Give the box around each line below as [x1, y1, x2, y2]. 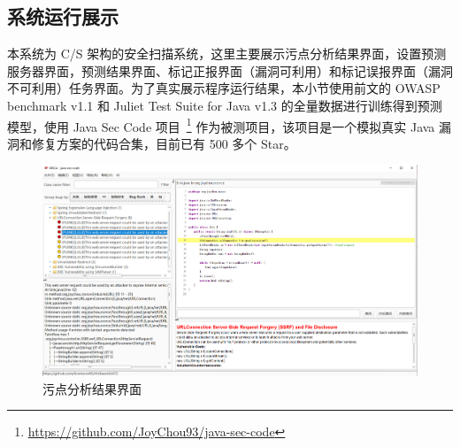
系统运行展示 [7, 3, 119, 30]
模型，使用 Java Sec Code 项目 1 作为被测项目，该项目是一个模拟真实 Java [7, 114, 435, 135]
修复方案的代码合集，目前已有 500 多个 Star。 [31, 134, 296, 152]
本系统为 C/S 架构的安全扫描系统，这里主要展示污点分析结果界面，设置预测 [7, 44, 447, 63]
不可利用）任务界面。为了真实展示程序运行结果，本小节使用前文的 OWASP [7, 79, 441, 97]
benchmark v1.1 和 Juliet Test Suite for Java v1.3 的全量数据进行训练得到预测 [7, 96, 442, 114]
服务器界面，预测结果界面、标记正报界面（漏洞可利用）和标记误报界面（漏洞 [7, 61, 453, 80]
